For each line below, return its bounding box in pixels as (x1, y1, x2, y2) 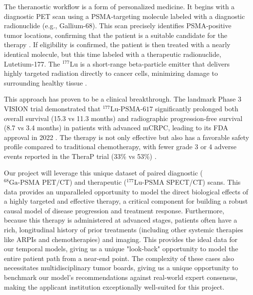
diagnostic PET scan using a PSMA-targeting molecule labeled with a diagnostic (4, 11, 245, 21)
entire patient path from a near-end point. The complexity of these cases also (4, 253, 234, 263)
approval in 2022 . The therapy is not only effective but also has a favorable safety (4, 132, 250, 142)
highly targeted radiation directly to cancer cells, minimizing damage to (4, 68, 218, 78)
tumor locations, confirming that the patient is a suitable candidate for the (4, 30, 227, 40)
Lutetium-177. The (4, 58, 60, 69)
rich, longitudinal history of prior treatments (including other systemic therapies (4, 225, 243, 235)
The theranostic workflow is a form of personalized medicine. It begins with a (4, 1, 235, 11)
